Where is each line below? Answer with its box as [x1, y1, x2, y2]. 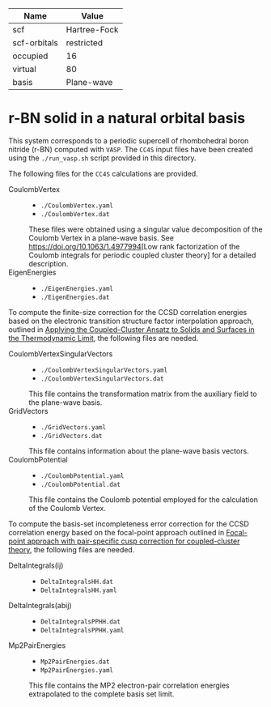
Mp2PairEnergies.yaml [40, 666, 113, 675]
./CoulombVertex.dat [40, 210, 110, 218]
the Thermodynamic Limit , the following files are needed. [8, 333, 199, 343]
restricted [66, 37, 104, 48]
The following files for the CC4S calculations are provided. [8, 168, 198, 178]
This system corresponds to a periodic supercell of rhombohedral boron [8, 135, 249, 145]
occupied [12, 50, 49, 62]
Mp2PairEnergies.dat [40, 658, 110, 666]
